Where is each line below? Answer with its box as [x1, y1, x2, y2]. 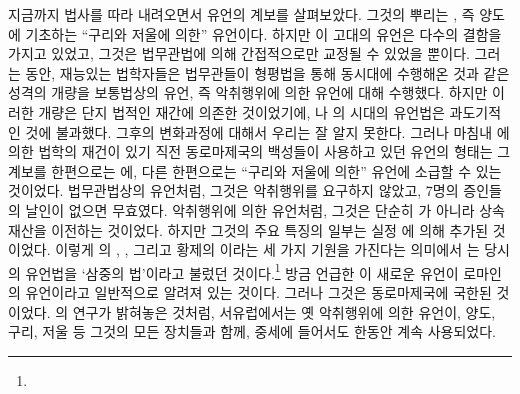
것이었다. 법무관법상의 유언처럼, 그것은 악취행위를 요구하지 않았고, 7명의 [8, 180, 459, 201]
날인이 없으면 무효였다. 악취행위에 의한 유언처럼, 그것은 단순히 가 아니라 [25, 199, 475, 220]
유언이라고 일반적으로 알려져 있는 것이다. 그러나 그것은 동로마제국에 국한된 [25, 281, 492, 302]
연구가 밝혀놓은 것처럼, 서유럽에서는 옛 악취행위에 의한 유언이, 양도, [72, 301, 496, 322]
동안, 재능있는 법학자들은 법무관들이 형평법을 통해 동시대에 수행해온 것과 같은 [25, 62, 510, 83]
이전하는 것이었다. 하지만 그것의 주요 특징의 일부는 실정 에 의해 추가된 [51, 219, 489, 240]
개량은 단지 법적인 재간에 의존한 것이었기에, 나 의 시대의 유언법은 [38, 101, 445, 122]
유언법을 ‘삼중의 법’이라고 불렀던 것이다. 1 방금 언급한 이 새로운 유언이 [25, 259, 459, 283]
